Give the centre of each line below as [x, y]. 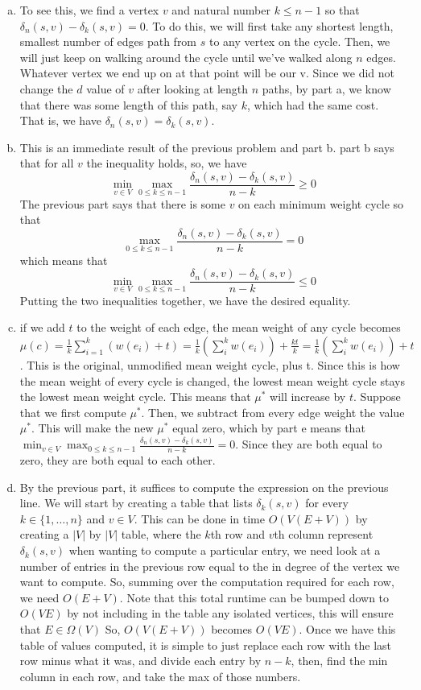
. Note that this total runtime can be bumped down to [254, 597]
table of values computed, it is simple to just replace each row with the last [206, 645]
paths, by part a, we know [326, 88]
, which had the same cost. [313, 104]
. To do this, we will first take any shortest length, [269, 25]
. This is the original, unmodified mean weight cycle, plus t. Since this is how [210, 364]
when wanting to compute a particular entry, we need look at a [225, 550]
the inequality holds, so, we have [167, 163]
